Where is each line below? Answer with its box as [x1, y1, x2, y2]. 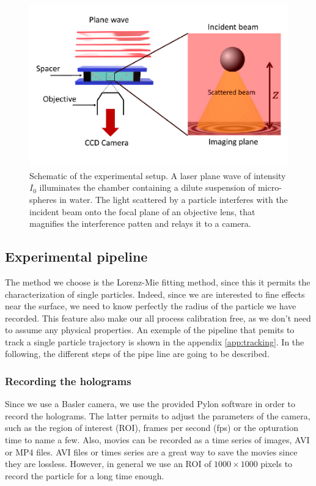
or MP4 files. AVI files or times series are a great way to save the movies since [5, 445, 298, 458]
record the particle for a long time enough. [5, 469, 164, 482]
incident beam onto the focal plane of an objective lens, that [29, 205, 255, 218]
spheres [29, 193, 57, 205]
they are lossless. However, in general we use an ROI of [5, 457, 211, 470]
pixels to [260, 457, 293, 470]
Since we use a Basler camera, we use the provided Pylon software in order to [5, 397, 295, 410]
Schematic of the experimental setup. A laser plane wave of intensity [29, 169, 286, 182]
